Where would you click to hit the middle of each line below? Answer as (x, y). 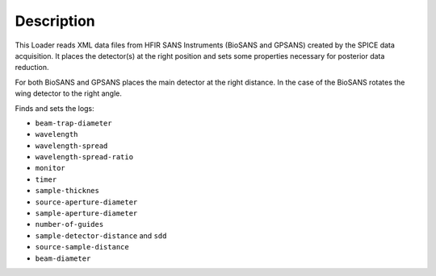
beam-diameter (63, 258)
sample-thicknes (67, 191)
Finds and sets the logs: (55, 108)
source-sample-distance (82, 247)
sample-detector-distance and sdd (101, 235)
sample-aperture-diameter (86, 214)
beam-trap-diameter (73, 123)
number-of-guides (69, 225)
